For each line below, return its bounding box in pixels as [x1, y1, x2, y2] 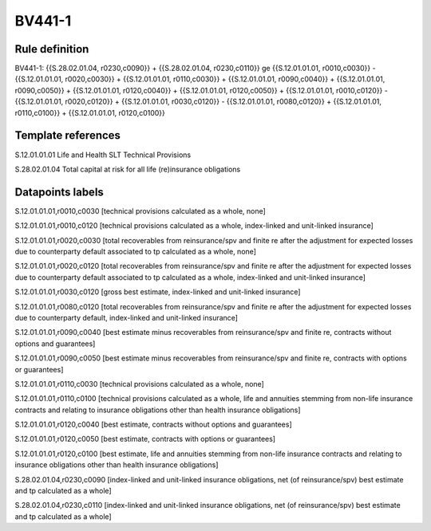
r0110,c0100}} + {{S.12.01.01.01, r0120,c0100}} [14, 108, 165, 117]
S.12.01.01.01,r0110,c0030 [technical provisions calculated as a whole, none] [14, 379, 265, 388]
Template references [14, 128, 121, 143]
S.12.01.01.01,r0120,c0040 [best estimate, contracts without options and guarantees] [14, 419, 292, 430]
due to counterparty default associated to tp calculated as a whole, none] [14, 247, 257, 256]
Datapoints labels [14, 185, 104, 199]
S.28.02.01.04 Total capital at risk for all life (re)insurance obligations [14, 164, 241, 174]
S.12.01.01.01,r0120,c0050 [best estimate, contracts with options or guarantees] [14, 435, 275, 444]
